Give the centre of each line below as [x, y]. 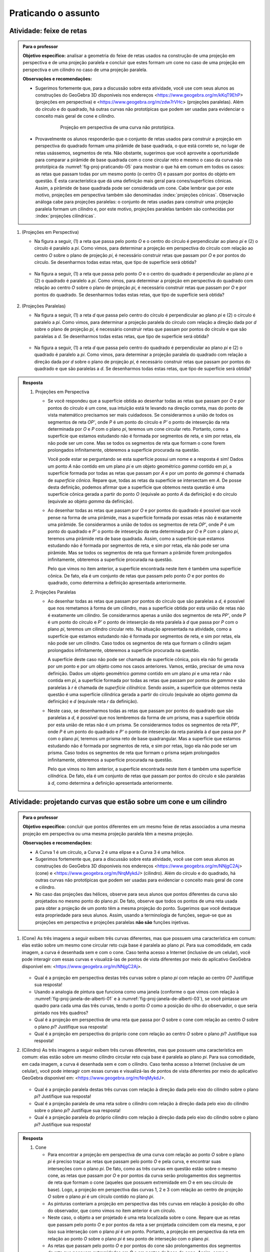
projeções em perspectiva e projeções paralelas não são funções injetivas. [112, 922]
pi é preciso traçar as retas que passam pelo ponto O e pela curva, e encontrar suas [134, 1161]
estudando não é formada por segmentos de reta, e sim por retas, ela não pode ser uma [138, 545]
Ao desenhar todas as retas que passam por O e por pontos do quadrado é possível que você [144, 510]
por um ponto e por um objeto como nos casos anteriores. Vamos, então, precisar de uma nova [146, 667]
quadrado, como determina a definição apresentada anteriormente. [117, 583]
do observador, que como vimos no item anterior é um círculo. [112, 1210]
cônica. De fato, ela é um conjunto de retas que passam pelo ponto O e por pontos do [136, 575]
